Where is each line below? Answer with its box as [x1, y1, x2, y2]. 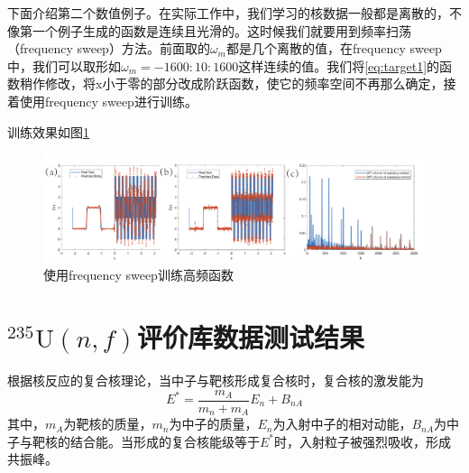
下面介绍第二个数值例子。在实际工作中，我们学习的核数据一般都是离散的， [7, 4, 449, 22]
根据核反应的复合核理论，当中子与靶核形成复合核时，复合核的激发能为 [7, 370, 424, 389]
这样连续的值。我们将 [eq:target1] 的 [238, 56, 440, 75]
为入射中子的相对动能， [272, 414, 412, 433]
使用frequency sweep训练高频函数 [43, 265, 234, 284]
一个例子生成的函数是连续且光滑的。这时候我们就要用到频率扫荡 [32, 21, 411, 40]
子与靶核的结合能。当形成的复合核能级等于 [7, 431, 260, 450]
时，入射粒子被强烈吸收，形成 [274, 431, 452, 450]
